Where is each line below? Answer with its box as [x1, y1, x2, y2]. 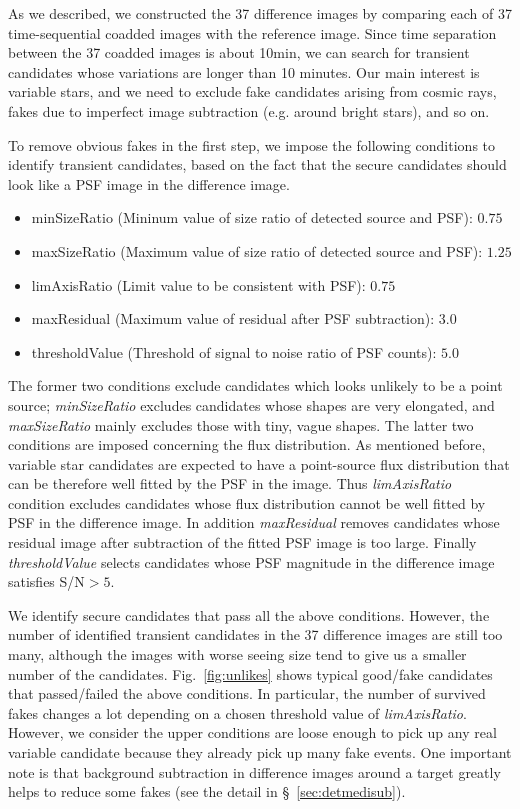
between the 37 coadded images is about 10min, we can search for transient [8, 42, 470, 63]
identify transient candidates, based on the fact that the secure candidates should [8, 154, 507, 175]
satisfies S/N [8, 571, 85, 592]
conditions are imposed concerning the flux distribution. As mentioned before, [8, 434, 486, 455]
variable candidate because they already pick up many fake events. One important [8, 742, 512, 762]
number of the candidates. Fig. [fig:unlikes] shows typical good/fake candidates [8, 663, 493, 684]
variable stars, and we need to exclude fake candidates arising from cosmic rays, [8, 81, 497, 102]
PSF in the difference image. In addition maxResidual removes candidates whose [8, 512, 500, 533]
